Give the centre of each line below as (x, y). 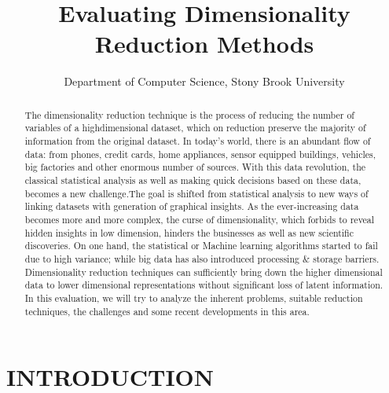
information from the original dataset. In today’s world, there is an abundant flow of (198, 141)
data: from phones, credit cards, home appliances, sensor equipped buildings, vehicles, (200, 154)
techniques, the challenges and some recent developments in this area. (167, 311)
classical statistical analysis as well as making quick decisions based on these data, (193, 180)
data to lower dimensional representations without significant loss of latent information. (204, 285)
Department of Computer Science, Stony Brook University (204, 81)
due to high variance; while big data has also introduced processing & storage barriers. (202, 258)
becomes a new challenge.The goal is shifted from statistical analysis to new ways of (196, 193)
